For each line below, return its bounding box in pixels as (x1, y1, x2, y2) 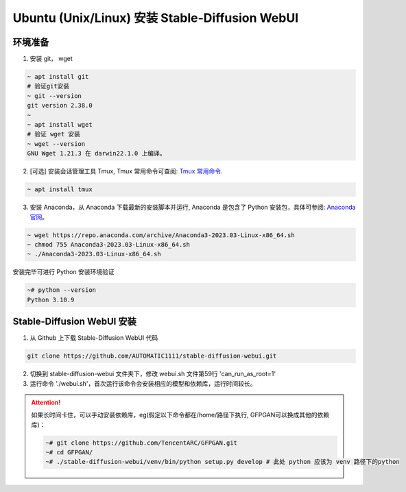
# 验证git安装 (27, 82, 70, 90)
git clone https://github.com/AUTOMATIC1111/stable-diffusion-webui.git (27, 352, 277, 360)
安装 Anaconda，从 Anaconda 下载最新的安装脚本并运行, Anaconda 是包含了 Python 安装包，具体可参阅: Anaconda (29, 203, 356, 212)
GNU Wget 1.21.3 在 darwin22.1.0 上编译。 (27, 149, 166, 158)
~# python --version (27, 286, 96, 294)
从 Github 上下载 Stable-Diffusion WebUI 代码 (29, 334, 158, 342)
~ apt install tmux (27, 186, 93, 193)
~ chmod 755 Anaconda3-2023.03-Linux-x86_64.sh (27, 241, 190, 248)
